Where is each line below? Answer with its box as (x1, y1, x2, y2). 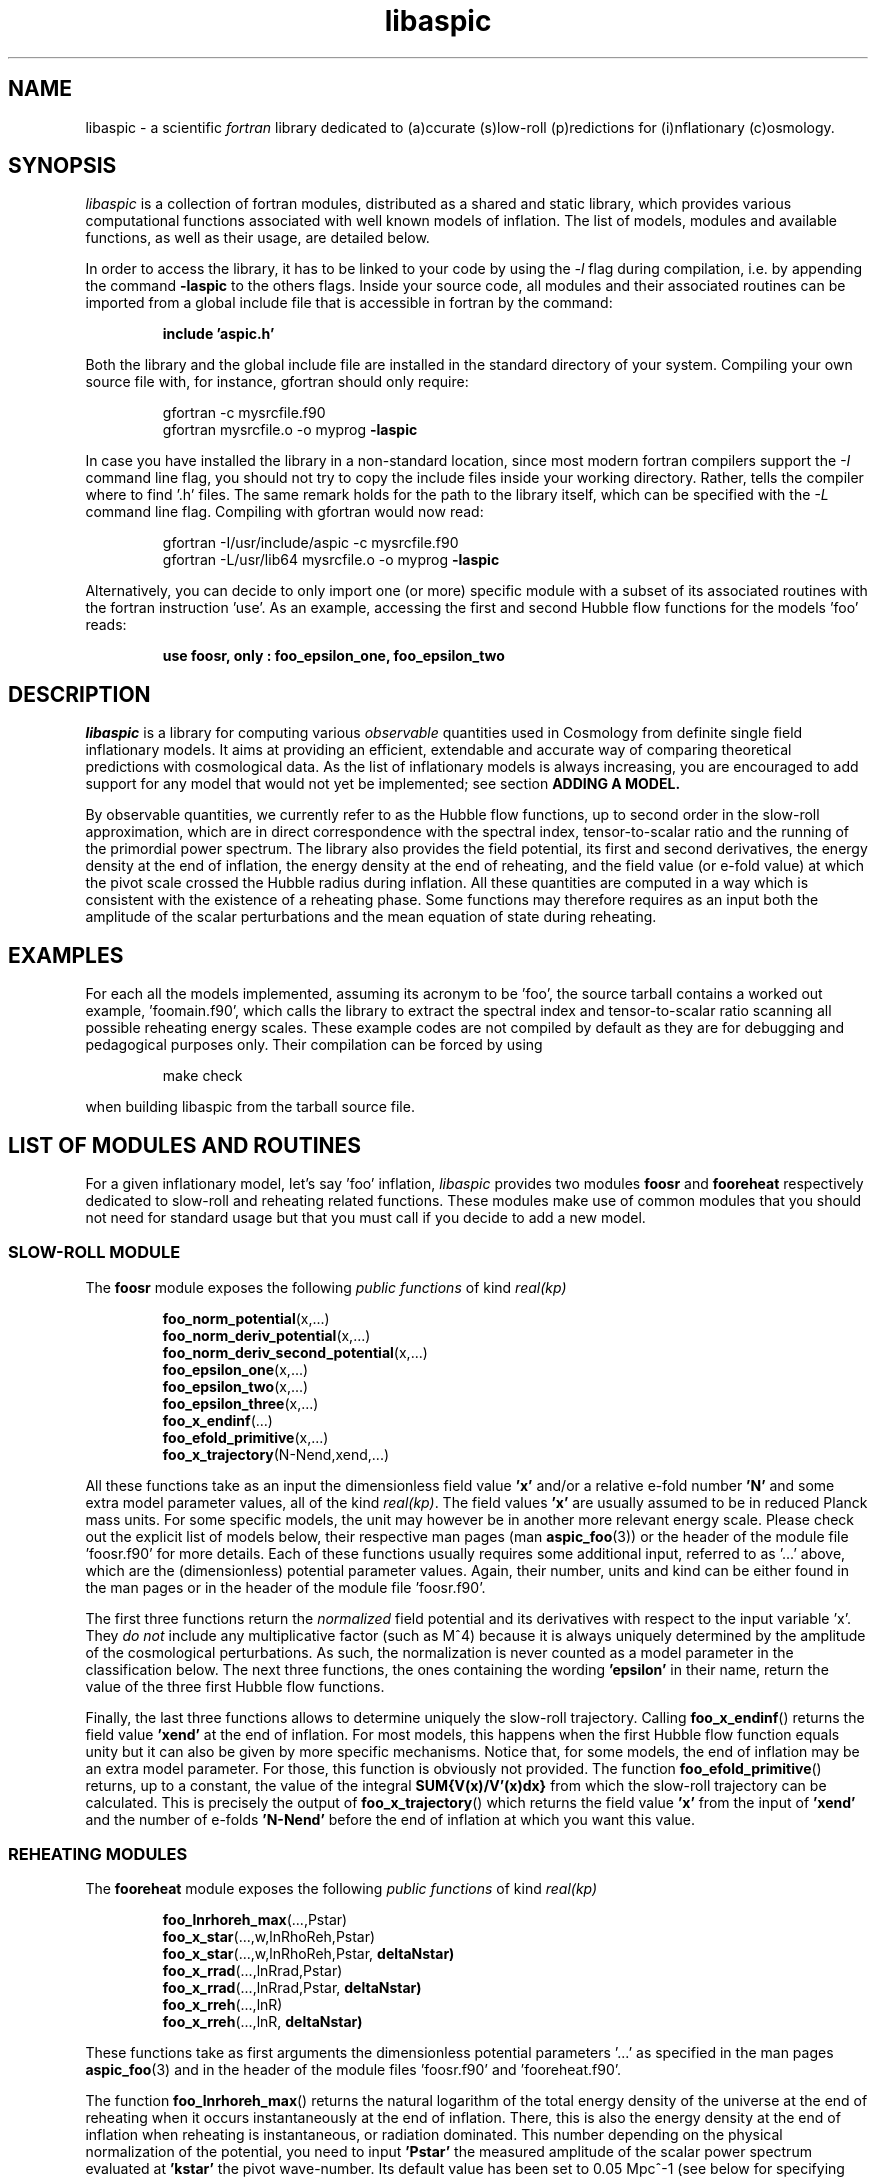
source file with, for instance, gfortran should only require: (85, 373, 469, 391)
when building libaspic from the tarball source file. (85, 1098, 415, 1116)
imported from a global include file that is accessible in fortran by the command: (85, 294, 613, 312)
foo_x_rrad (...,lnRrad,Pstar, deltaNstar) (162, 1979, 422, 1997)
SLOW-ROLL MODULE (8, 1242, 181, 1263)
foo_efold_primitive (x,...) (162, 1428, 329, 1446)
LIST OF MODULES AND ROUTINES (8, 1132, 362, 1158)
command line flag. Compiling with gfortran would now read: (85, 503, 484, 521)
